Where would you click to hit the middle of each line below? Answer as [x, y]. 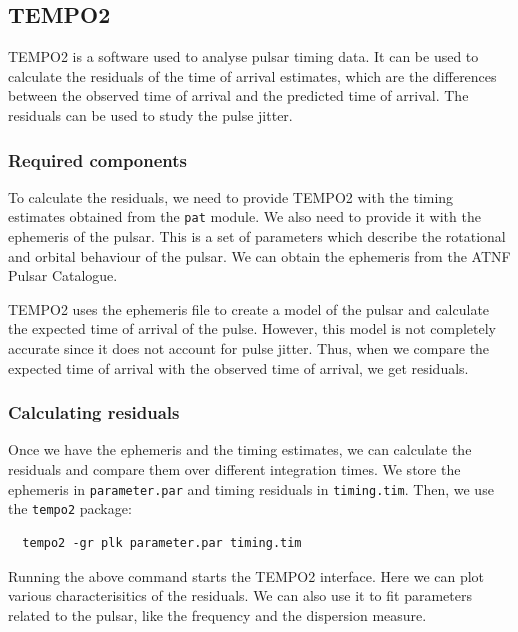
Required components [98, 159]
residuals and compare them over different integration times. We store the [234, 469]
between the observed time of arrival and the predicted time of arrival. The [238, 95]
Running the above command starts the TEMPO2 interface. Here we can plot [246, 575]
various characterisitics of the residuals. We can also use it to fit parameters [240, 595]
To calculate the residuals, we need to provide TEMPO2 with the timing [231, 196]
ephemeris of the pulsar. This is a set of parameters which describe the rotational [257, 236]
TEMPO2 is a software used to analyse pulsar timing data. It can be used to [243, 56]
